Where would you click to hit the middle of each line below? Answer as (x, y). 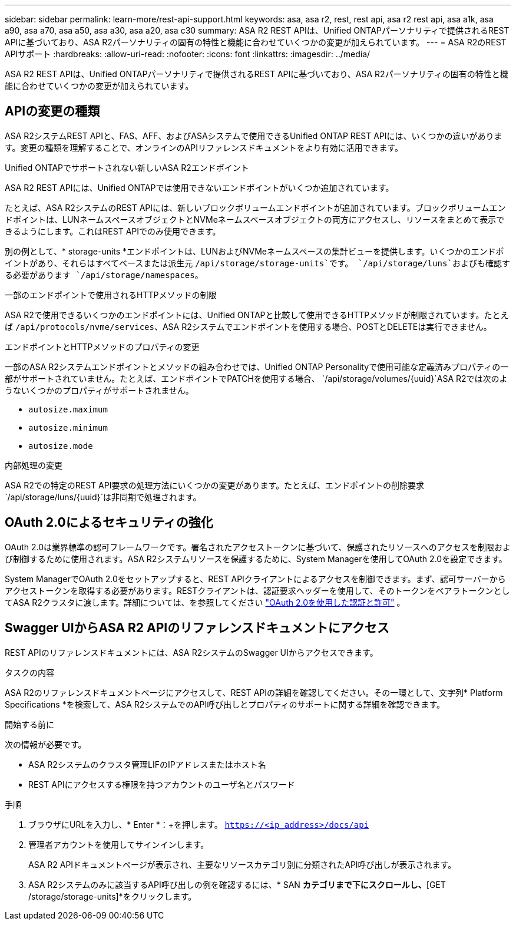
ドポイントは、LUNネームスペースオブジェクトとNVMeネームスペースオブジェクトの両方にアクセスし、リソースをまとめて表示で (255, 219)
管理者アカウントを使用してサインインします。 (119, 844)
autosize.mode (61, 446)
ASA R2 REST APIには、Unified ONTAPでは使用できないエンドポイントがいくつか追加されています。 (199, 187)
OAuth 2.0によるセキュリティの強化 (109, 523)
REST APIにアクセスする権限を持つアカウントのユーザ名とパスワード (162, 784)
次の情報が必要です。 (46, 744)
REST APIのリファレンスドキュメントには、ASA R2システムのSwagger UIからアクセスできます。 (191, 652)
